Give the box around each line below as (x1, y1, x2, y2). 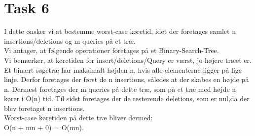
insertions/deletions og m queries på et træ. (4, 35, 136, 46)
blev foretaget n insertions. (4, 103, 85, 113)
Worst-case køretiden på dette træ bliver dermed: (4, 112, 153, 123)
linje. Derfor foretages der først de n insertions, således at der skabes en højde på (4, 74, 249, 84)
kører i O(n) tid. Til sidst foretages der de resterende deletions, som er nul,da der (4, 93, 250, 104)
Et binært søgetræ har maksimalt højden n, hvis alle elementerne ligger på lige (4, 64, 242, 75)
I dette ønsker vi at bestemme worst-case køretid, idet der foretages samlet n (4, 26, 236, 36)
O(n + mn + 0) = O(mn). (4, 122, 84, 133)
